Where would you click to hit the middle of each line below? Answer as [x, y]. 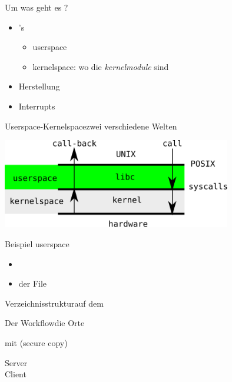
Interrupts [37, 106]
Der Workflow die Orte [45, 323]
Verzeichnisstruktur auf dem [54, 303]
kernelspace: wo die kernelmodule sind [101, 66]
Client [16, 374]
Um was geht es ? [37, 7]
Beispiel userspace [37, 243]
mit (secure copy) [36, 342]
